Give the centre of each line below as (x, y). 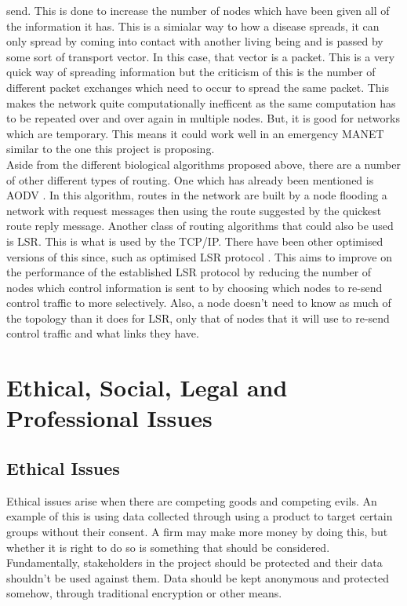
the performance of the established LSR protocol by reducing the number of (189, 272)
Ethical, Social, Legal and (147, 387)
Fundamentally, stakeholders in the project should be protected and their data (194, 562)
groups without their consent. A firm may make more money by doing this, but (197, 532)
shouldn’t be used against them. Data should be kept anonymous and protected (198, 577)
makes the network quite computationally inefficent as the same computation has (201, 102)
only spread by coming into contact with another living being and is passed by (195, 41)
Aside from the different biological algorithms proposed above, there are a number (203, 164)
